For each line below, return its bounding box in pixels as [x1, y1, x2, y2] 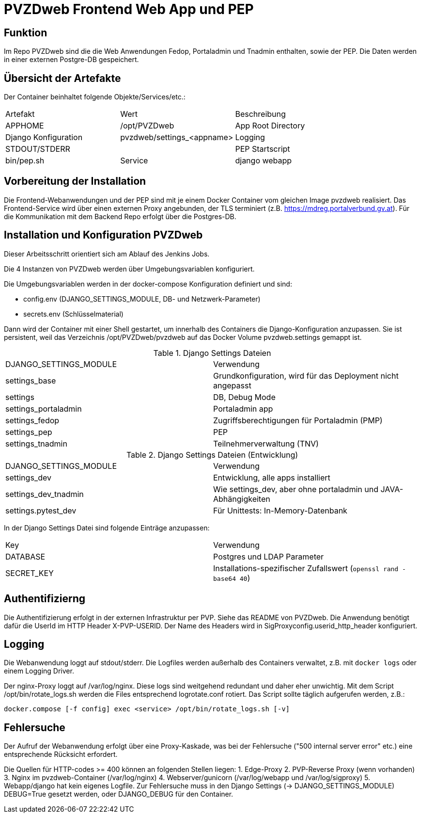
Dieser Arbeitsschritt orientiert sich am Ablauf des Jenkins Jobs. [4, 249, 210, 258]
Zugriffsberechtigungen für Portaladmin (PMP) [213, 415, 383, 425]
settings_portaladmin [5, 403, 82, 414]
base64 [213, 575, 236, 582]
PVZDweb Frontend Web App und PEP [4, 1, 254, 17]
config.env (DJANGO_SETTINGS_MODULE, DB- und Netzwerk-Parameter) [23, 294, 261, 303]
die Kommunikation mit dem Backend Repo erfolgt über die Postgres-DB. [4, 212, 236, 221]
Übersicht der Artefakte [4, 72, 121, 84]
